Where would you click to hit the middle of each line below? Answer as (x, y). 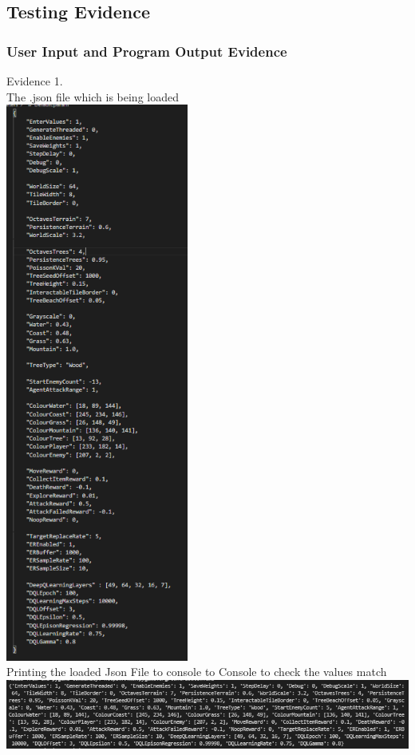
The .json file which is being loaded (93, 96)
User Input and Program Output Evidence (147, 51)
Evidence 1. (35, 81)
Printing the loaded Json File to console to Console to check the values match (197, 672)
